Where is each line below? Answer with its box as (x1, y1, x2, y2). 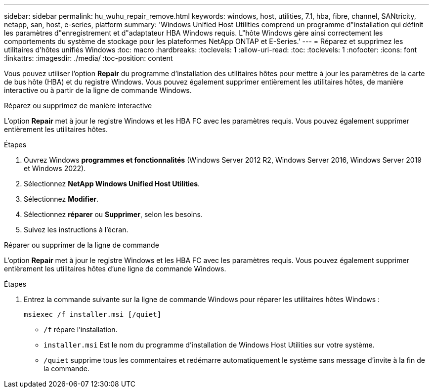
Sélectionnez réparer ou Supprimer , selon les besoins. (24, 210, 203, 218)
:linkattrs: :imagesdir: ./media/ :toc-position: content (4, 54, 173, 62)
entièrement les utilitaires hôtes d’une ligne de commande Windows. (4, 264, 226, 273)
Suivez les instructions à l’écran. (24, 225, 129, 234)
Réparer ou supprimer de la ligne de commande (4, 241, 159, 249)
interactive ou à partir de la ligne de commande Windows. (4, 86, 192, 94)
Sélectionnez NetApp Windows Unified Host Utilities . (24, 179, 200, 188)
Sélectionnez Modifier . (24, 195, 99, 203)
